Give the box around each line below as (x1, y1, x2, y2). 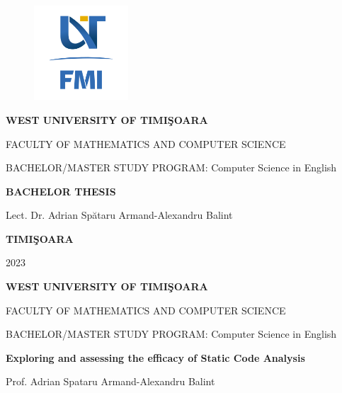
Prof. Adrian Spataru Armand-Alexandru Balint (6, 374, 215, 389)
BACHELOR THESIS (6, 183, 116, 198)
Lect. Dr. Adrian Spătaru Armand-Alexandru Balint (6, 207, 233, 222)
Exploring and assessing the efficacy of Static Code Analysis (6, 350, 305, 365)
